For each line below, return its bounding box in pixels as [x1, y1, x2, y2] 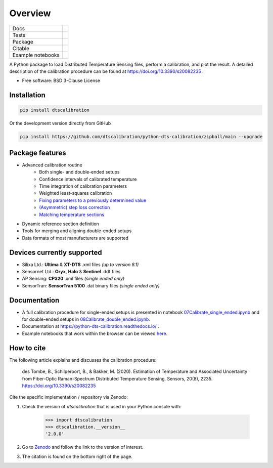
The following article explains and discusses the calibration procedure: [9, 357, 157, 363]
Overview [9, 8, 51, 19]
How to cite [9, 344, 46, 352]
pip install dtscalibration [20, 107, 89, 113]
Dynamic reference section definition [22, 221, 100, 227]
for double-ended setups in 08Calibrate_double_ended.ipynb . [22, 316, 150, 322]
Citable [12, 45, 30, 52]
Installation [9, 91, 45, 100]
